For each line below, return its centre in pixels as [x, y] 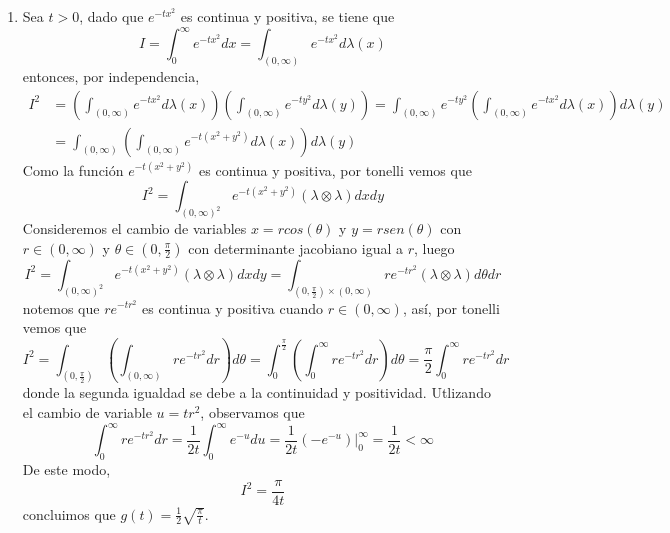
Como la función [73, 169]
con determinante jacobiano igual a [295, 247]
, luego [434, 247]
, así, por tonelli [451, 307]
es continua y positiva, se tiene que [287, 16]
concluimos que [69, 513]
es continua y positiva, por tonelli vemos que [335, 169]
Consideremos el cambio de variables [134, 228]
